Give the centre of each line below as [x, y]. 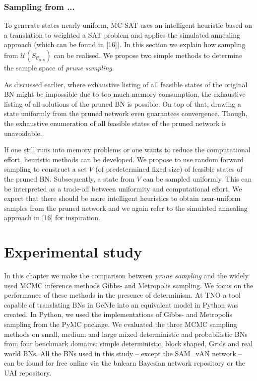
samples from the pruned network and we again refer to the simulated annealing [126, 208]
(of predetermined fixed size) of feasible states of [169, 169]
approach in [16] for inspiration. [52, 218]
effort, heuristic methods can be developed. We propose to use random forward [124, 159]
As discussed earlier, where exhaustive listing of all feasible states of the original [126, 84]
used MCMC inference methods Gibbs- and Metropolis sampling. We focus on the [129, 285]
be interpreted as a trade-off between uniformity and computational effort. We [123, 188]
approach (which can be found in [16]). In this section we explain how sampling [125, 44]
